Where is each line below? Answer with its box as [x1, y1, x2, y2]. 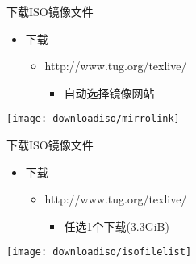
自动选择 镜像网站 [64, 84, 155, 101]
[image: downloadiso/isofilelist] [6, 246, 192, 258]
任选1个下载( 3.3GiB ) [64, 217, 169, 234]
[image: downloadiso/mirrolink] [6, 113, 180, 125]
